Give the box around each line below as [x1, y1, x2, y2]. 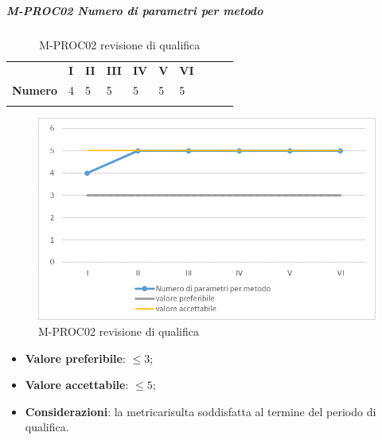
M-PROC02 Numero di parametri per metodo [6, 2, 263, 18]
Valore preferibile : [25, 349, 126, 366]
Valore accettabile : [25, 376, 129, 393]
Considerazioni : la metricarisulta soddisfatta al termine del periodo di [25, 403, 376, 419]
